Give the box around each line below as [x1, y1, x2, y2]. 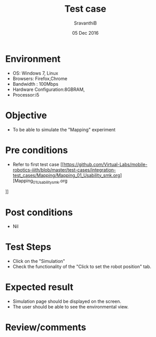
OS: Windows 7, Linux [12, 70, 58, 76]
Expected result [5, 281, 74, 293]
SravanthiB [74, 20, 97, 26]
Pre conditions [5, 144, 68, 156]
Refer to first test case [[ [12, 161, 64, 167]
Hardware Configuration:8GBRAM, [12, 86, 85, 92]
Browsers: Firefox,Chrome [12, 75, 68, 82]
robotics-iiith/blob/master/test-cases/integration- [12, 166, 116, 173]
